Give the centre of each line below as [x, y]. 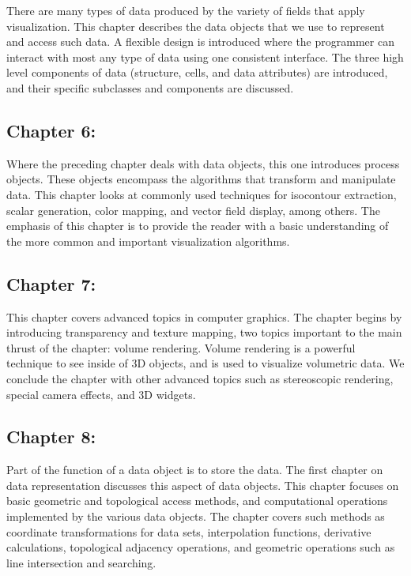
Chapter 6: [51, 130]
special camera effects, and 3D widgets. [101, 394]
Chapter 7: [51, 283]
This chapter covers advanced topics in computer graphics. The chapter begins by [204, 316]
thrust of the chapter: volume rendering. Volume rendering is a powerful [181, 347]
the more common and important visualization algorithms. [148, 241]
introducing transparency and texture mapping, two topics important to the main [204, 332]
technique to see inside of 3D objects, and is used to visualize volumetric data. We [205, 363]
